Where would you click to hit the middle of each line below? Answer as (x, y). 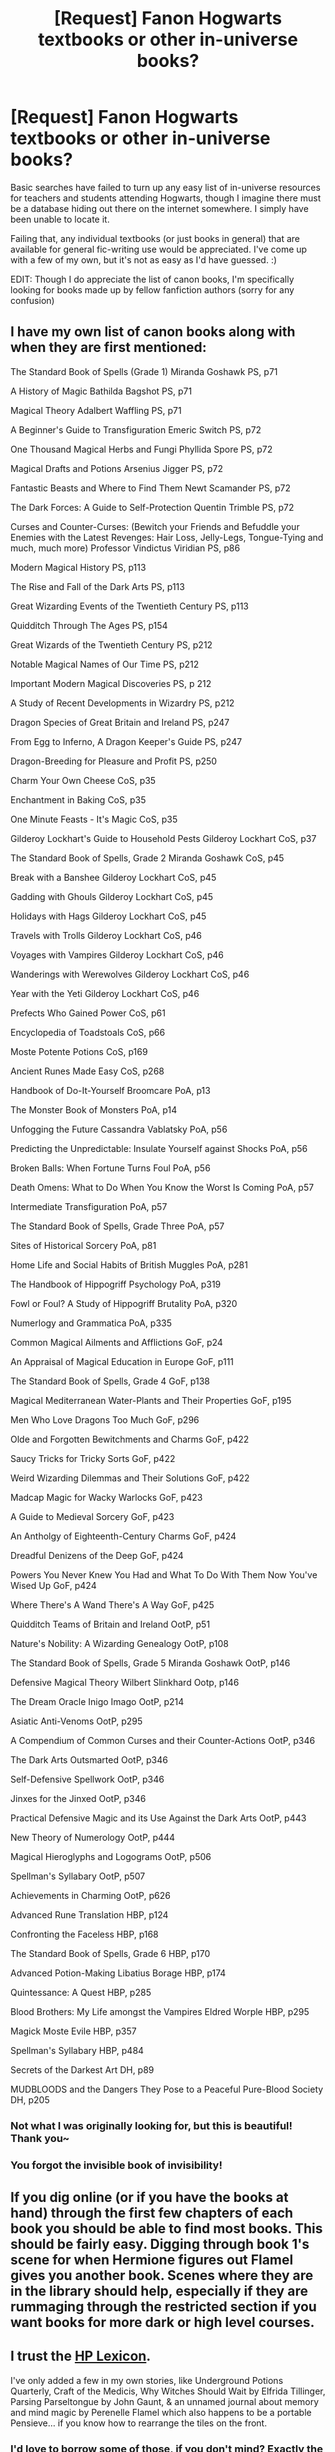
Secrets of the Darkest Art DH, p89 (82, 2069)
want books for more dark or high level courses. (162, 2322)
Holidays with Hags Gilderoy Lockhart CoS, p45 (108, 916)
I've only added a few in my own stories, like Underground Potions (147, 2380)
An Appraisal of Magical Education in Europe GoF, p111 (122, 1361)
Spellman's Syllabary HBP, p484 (77, 2050)
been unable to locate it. (60, 219)
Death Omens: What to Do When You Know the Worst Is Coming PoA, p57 (162, 1187)
